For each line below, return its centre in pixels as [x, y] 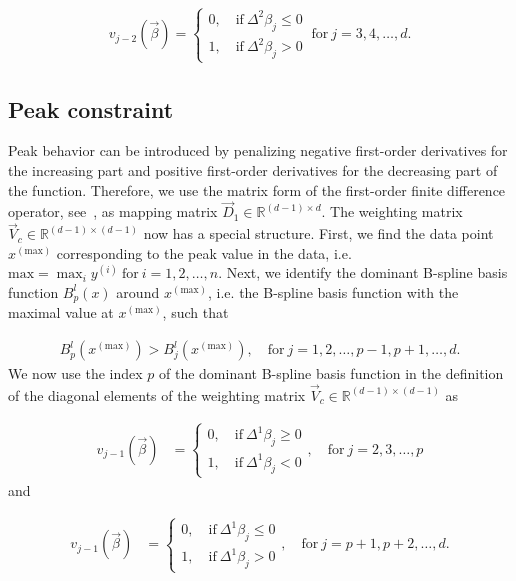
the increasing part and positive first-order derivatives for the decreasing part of [253, 169]
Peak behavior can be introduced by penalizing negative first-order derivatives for [258, 150]
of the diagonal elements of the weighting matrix [157, 394]
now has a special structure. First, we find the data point [318, 233]
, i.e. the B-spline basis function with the [333, 291]
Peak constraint [91, 108]
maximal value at [61, 312]
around [138, 291]
